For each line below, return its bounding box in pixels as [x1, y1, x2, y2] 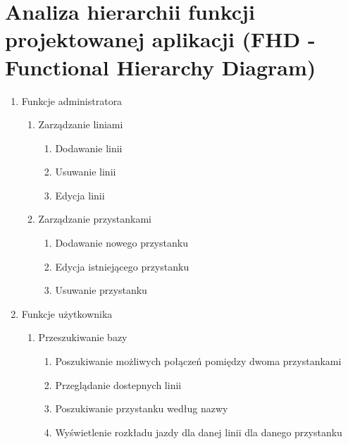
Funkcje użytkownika [21, 306, 113, 321]
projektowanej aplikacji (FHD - [5, 25, 316, 54]
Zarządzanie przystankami [38, 211, 151, 226]
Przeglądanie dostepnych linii [55, 377, 182, 392]
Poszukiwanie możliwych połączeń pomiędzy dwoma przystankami [55, 354, 342, 369]
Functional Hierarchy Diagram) [5, 52, 316, 81]
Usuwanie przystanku [55, 283, 147, 297]
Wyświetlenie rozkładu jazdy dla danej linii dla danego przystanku [55, 424, 342, 439]
